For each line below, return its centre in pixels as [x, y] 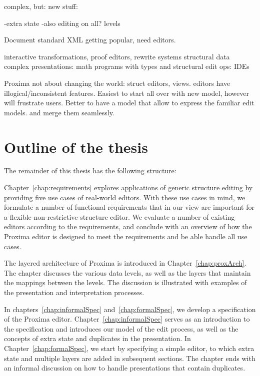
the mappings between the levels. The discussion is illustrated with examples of [125, 282]
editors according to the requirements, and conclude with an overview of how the [128, 226]
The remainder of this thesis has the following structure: [90, 171]
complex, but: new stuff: [41, 6]
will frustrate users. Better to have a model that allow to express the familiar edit [129, 103]
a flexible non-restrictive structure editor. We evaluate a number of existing [119, 216]
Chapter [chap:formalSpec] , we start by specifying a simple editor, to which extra [129, 348]
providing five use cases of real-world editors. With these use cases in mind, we [125, 197]
